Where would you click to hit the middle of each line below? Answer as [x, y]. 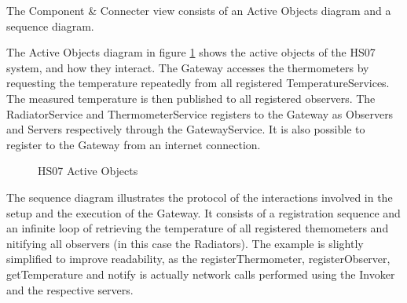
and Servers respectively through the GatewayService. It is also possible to [186, 129]
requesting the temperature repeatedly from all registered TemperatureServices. [198, 83]
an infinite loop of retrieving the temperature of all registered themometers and [198, 228]
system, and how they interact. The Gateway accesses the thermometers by [188, 67]
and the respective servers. [70, 289]
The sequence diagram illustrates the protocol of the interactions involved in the [200, 197]
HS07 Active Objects [88, 171]
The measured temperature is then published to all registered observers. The [191, 98]
